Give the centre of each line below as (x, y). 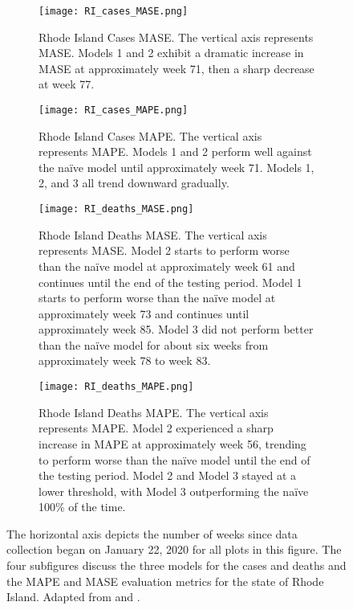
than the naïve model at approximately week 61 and (167, 266)
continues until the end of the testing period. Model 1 (170, 282)
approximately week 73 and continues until (144, 313)
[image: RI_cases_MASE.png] (114, 11)
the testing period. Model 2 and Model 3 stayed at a (168, 475)
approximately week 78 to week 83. (125, 360)
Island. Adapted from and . (73, 597)
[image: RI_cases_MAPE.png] (114, 111)
